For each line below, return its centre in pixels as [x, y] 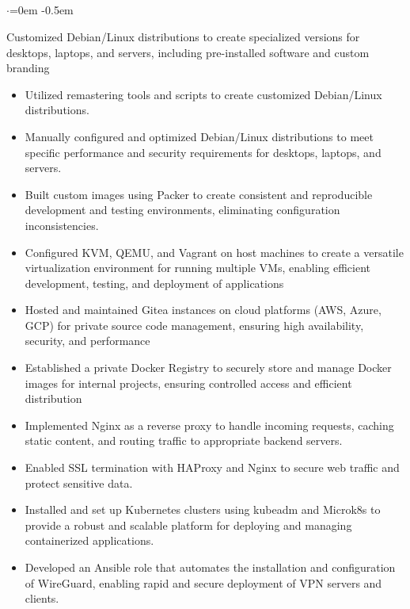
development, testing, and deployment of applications [154, 283]
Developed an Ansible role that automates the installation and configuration [210, 567]
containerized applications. [89, 540]
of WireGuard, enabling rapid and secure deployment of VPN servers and [203, 582]
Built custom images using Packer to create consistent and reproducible [199, 194]
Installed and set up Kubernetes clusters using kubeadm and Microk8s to [203, 509]
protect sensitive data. [79, 483]
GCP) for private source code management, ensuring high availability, [194, 325]
